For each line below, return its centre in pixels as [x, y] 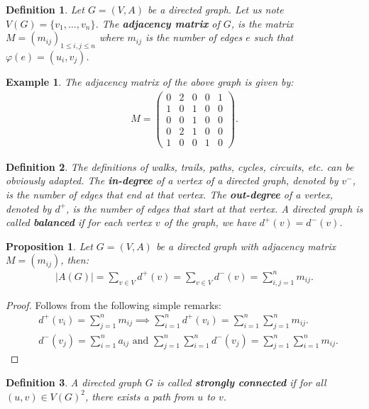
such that [274, 37]
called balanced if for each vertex [79, 222]
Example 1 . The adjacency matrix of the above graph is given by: [150, 81]
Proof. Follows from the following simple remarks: [114, 304]
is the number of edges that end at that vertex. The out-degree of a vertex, [170, 195]
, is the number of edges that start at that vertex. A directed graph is [215, 208]
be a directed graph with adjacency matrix [246, 246]
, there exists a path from [139, 396]
